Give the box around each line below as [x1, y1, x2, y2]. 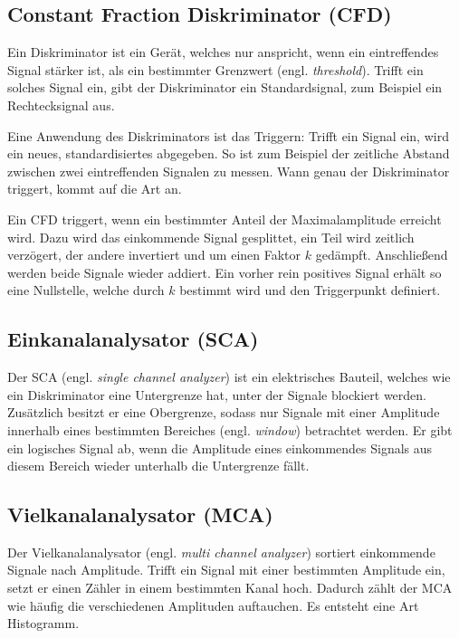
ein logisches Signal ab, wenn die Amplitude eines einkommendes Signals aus [7, 438, 433, 457]
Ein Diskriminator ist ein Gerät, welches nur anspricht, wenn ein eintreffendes [7, 43, 439, 62]
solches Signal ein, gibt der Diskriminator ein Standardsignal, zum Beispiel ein [7, 78, 443, 97]
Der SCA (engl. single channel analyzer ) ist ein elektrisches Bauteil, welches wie [7, 367, 451, 386]
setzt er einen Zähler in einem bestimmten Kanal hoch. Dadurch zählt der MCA [7, 578, 453, 597]
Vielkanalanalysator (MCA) [7, 500, 273, 528]
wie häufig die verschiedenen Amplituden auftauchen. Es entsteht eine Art [7, 595, 419, 614]
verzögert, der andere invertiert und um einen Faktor [7, 245, 301, 264]
